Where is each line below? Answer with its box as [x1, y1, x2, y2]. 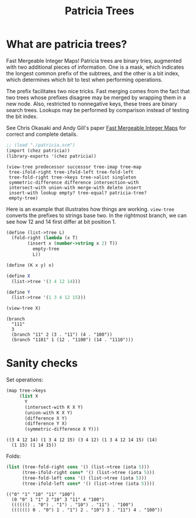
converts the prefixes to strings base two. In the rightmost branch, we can [6, 212, 187, 219]
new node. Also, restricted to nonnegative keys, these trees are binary [6, 100, 178, 107]
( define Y [6, 289, 31, 295]
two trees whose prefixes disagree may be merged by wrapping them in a [6, 94, 187, 101]
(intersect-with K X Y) [24, 404, 83, 410]
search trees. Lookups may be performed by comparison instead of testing [6, 106, 189, 113]
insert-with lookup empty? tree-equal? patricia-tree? [8, 190, 147, 196]
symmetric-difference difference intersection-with [8, 179, 139, 185]
